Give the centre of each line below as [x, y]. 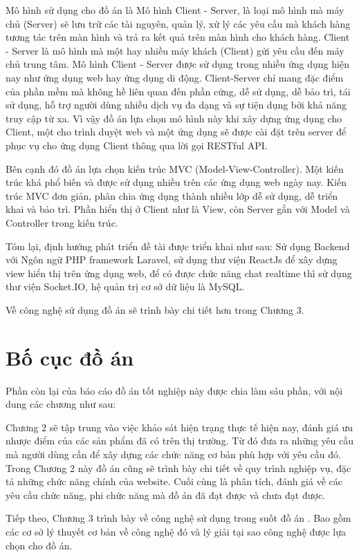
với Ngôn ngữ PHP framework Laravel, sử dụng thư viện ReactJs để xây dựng [172, 259]
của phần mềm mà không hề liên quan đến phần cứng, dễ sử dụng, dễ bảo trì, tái [178, 91]
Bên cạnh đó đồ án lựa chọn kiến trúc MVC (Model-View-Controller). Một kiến [175, 168]
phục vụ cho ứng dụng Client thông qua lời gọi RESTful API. [137, 145]
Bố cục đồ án [70, 357]
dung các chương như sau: [61, 404]
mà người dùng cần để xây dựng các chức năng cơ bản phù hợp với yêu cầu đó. [173, 454]
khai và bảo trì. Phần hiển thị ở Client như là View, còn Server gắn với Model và [178, 209]
